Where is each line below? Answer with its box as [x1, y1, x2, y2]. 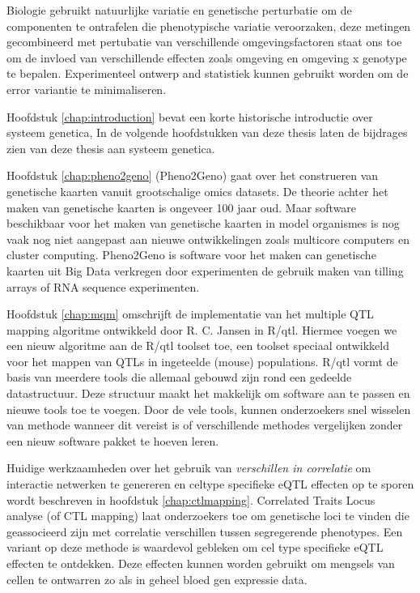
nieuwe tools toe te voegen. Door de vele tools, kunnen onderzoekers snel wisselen [6, 400, 411, 417]
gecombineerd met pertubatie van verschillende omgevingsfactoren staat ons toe [6, 33, 402, 50]
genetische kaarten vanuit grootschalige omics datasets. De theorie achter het [6, 182, 388, 199]
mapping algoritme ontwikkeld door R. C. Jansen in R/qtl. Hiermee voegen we [6, 321, 397, 338]
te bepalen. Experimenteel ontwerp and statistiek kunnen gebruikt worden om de [6, 65, 409, 82]
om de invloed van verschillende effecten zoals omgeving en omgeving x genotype [6, 49, 407, 66]
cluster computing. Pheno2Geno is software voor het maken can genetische [6, 246, 376, 263]
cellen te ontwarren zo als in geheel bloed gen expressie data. [6, 570, 308, 587]
